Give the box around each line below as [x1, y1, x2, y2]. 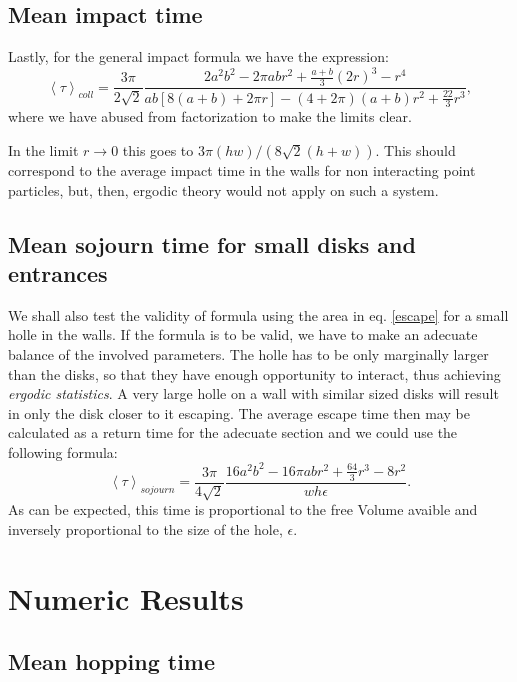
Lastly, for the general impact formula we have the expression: [8, 46, 389, 67]
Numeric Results [8, 577, 244, 618]
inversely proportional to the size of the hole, [8, 518, 283, 539]
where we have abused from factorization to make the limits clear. [8, 106, 412, 127]
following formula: [8, 441, 118, 462]
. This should [375, 139, 456, 160]
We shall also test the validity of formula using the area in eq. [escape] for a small [8, 304, 509, 325]
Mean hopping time [8, 646, 216, 677]
